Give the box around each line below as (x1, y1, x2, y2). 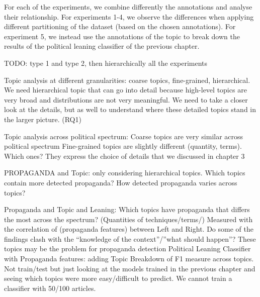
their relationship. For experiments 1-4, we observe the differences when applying (4, 11, 254, 22)
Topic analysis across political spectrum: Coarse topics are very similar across (4, 131, 243, 141)
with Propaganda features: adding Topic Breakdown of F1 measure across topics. (4, 253, 254, 264)
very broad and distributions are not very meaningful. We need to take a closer (4, 94, 248, 105)
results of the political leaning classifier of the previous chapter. (4, 41, 200, 51)
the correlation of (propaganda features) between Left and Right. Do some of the (4, 224, 253, 234)
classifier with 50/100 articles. (4, 282, 96, 293)
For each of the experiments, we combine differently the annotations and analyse (4, 2, 252, 12)
